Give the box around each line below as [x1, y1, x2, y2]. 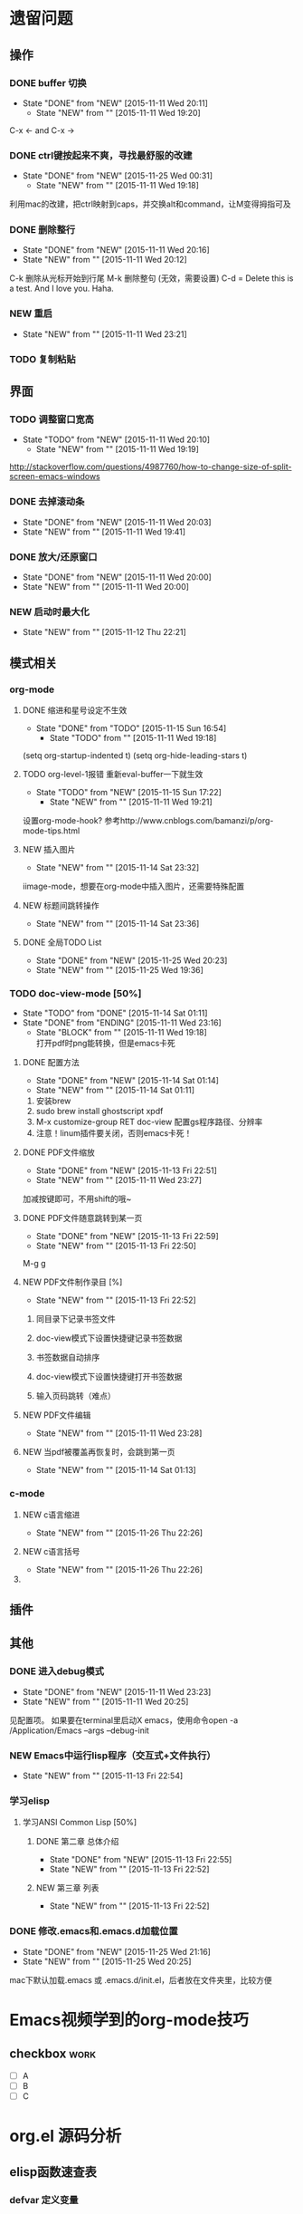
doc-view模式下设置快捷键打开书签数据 [35, 1372, 183, 1382]
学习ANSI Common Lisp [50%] [22, 1817, 137, 1828]
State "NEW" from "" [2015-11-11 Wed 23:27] [35, 1175, 202, 1186]
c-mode [9, 1487, 45, 1500]
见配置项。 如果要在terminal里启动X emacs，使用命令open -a [9, 1714, 239, 1726]
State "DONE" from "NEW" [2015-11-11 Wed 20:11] [22, 97, 208, 109]
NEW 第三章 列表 [35, 1882, 99, 1893]
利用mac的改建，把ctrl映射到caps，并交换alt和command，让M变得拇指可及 [9, 198, 291, 209]
